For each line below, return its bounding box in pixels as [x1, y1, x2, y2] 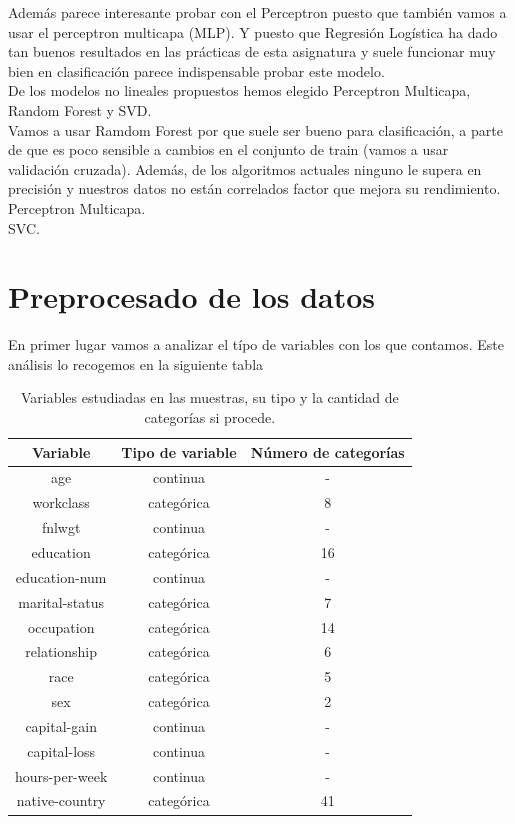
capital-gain [25, 715, 97, 736]
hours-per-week [15, 765, 108, 786]
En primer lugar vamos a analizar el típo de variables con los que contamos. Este [8, 334, 504, 355]
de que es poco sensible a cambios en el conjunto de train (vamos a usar [8, 139, 449, 160]
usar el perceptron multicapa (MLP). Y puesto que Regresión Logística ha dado [8, 21, 498, 42]
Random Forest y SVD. [8, 99, 152, 120]
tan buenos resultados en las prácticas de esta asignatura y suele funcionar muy [8, 41, 496, 62]
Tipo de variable [121, 441, 237, 462]
